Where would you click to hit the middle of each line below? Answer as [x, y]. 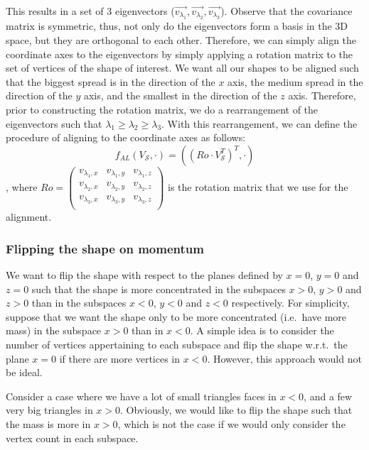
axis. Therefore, [322, 95]
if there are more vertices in [120, 358]
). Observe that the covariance [287, 11]
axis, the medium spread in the [295, 81]
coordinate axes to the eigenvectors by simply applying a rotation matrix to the [180, 54]
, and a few [328, 396]
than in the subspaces [79, 303]
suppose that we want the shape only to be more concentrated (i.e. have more [176, 316]
